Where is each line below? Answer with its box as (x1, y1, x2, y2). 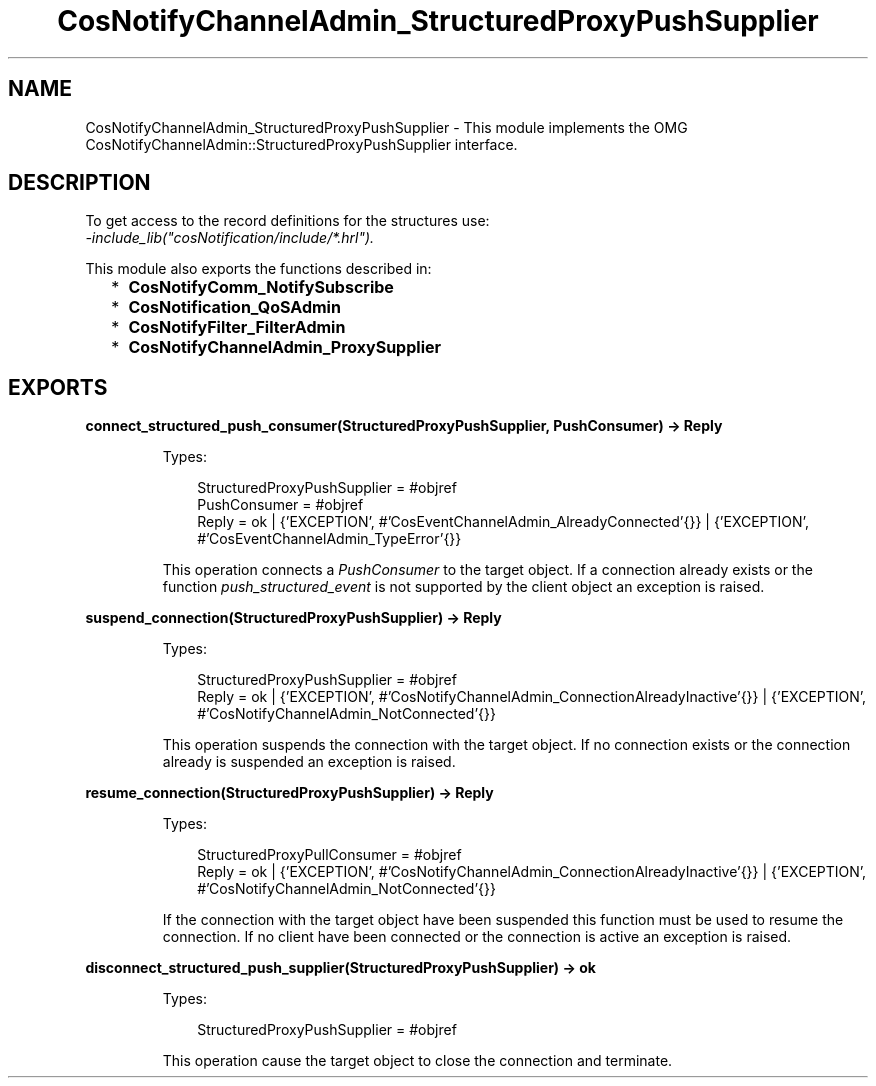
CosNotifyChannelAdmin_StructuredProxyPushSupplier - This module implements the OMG (85, 118, 688, 136)
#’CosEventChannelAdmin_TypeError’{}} (197, 530, 462, 548)
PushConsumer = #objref (197, 496, 364, 514)
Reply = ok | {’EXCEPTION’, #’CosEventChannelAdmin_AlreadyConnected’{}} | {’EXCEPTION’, (197, 513, 809, 531)
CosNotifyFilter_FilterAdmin (128, 317, 346, 338)
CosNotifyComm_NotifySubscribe (128, 277, 394, 298)
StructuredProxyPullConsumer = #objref (197, 846, 462, 864)
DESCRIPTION (8, 170, 151, 196)
